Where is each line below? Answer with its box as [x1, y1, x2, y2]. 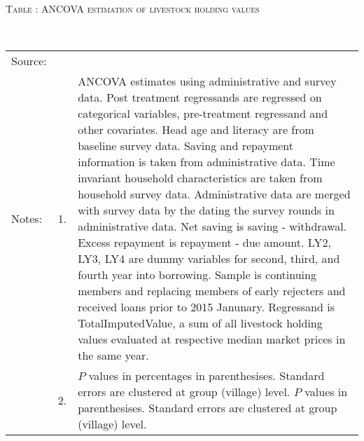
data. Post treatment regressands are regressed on [78, 89, 322, 106]
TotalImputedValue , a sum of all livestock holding [78, 315, 323, 332]
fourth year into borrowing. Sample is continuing [78, 266, 316, 283]
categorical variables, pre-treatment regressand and [78, 105, 328, 122]
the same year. [78, 347, 149, 364]
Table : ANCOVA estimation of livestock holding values [6, 1, 260, 15]
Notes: [11, 210, 43, 226]
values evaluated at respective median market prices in [78, 331, 346, 348]
